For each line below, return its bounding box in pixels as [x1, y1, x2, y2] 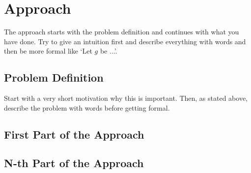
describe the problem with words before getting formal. [4, 102, 170, 113]
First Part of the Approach [4, 126, 144, 142]
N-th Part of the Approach [4, 155, 144, 171]
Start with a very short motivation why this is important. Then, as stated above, [4, 93, 248, 103]
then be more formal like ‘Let [4, 46, 92, 56]
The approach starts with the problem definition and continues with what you [4, 27, 239, 37]
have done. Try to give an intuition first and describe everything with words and [4, 36, 246, 46]
